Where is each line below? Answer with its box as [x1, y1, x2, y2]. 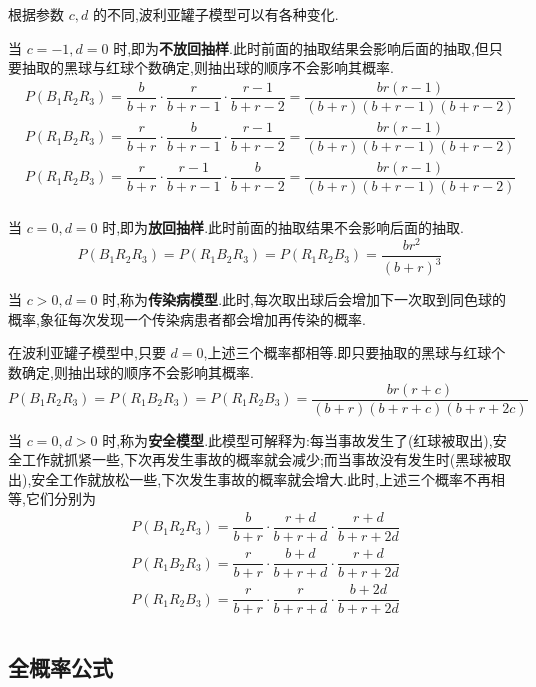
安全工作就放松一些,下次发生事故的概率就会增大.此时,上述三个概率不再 [31, 468, 492, 489]
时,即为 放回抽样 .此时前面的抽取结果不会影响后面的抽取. [102, 217, 464, 238]
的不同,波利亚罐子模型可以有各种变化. [92, 4, 339, 24]
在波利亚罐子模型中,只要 [8, 342, 166, 363]
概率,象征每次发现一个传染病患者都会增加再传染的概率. [8, 308, 366, 329]
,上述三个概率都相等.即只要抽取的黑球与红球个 [203, 342, 506, 363]
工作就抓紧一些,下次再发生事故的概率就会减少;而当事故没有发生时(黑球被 [21, 449, 498, 470]
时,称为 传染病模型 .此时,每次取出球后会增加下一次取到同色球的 [102, 289, 506, 310]
